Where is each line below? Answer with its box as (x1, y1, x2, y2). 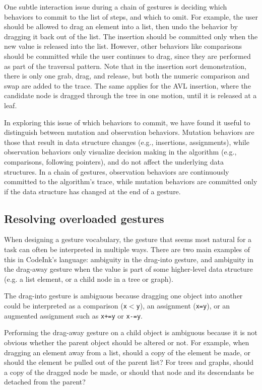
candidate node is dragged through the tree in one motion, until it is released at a (4, 90, 257, 101)
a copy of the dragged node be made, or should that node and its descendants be (4, 366, 254, 377)
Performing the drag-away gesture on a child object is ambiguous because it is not (4, 327, 257, 338)
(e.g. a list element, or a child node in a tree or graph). (4, 273, 173, 284)
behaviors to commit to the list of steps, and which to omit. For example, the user (4, 11, 258, 22)
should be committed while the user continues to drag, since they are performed (4, 50, 251, 61)
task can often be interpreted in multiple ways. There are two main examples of (4, 244, 250, 255)
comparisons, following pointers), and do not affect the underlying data (4, 156, 224, 167)
